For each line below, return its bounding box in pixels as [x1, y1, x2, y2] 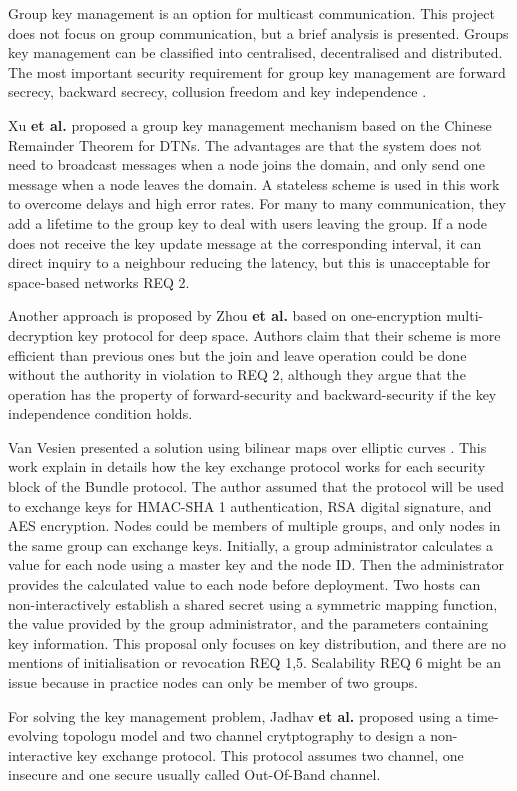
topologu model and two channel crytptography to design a [62, 725, 426, 746]
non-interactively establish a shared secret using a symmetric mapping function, [8, 593, 498, 614]
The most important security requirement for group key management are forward [8, 61, 506, 82]
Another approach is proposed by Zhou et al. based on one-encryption [8, 305, 442, 326]
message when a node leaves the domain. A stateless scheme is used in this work [8, 173, 500, 194]
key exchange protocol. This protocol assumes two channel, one [76, 744, 464, 765]
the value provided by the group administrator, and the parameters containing [8, 613, 489, 634]
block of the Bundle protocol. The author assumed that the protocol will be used [8, 476, 505, 497]
